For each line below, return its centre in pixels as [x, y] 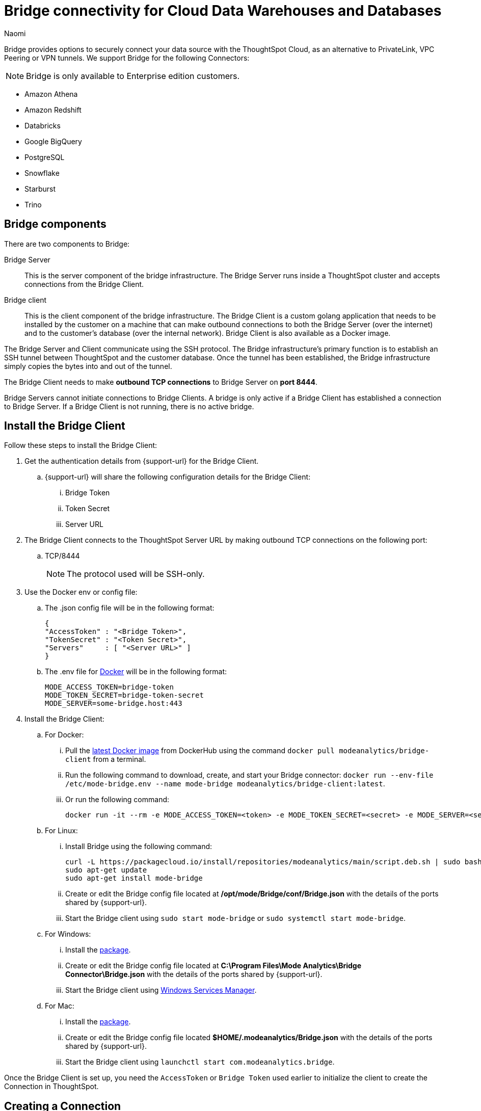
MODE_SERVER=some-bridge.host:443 [114, 704]
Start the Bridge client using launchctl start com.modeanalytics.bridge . [200, 1062]
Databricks [43, 125]
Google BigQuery [53, 141]
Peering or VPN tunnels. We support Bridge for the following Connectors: [127, 58]
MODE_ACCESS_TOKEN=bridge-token [109, 687]
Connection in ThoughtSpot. [51, 1087]
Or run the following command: [117, 800]
